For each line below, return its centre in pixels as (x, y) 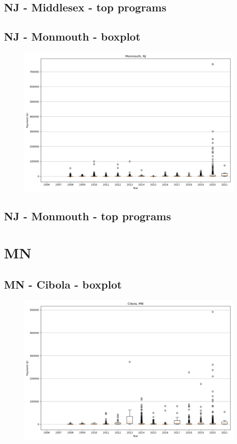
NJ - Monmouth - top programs (88, 216)
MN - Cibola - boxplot (63, 284)
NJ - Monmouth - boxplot (72, 36)
